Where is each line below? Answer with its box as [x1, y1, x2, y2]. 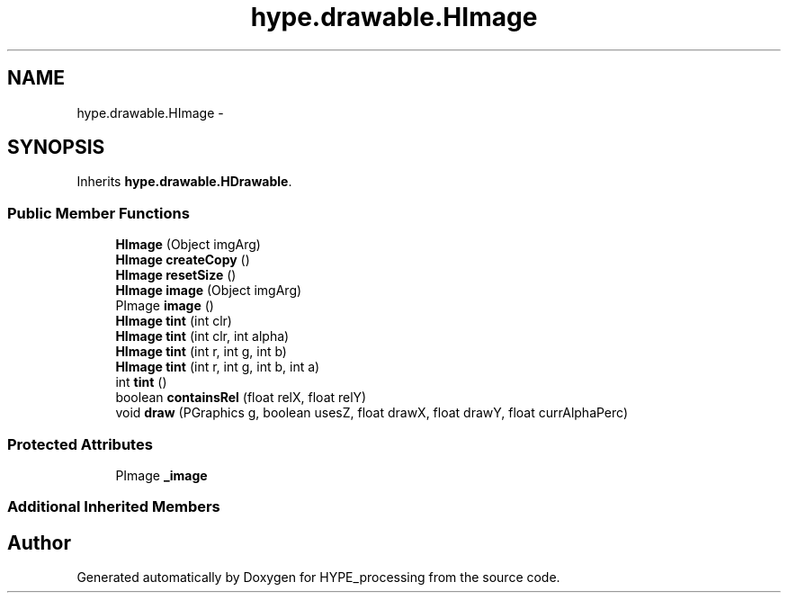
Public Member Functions [7, 203, 190, 222]
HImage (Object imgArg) [115, 237, 261, 253]
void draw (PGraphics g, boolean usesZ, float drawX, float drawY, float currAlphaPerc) [115, 405, 629, 421]
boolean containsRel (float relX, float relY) [115, 390, 367, 406]
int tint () [115, 374, 167, 390]
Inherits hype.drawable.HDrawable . [76, 174, 292, 190]
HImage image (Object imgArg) [115, 282, 302, 299]
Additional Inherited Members [7, 497, 220, 516]
